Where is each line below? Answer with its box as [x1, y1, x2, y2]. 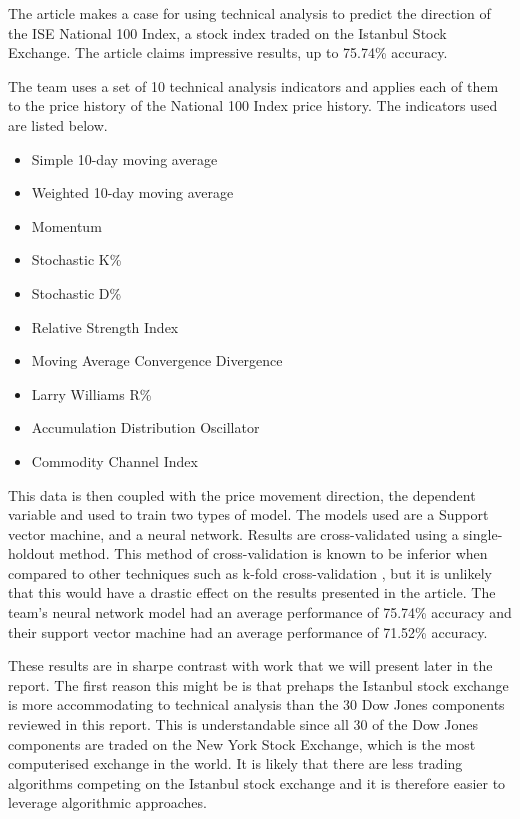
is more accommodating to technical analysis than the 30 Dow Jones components [8, 694, 505, 715]
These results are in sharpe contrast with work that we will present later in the [8, 655, 493, 676]
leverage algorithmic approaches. [8, 792, 207, 813]
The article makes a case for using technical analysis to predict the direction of [8, 3, 491, 23]
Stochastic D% [31, 282, 122, 303]
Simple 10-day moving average [31, 148, 218, 169]
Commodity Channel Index [31, 450, 198, 471]
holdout [8, 543, 55, 564]
